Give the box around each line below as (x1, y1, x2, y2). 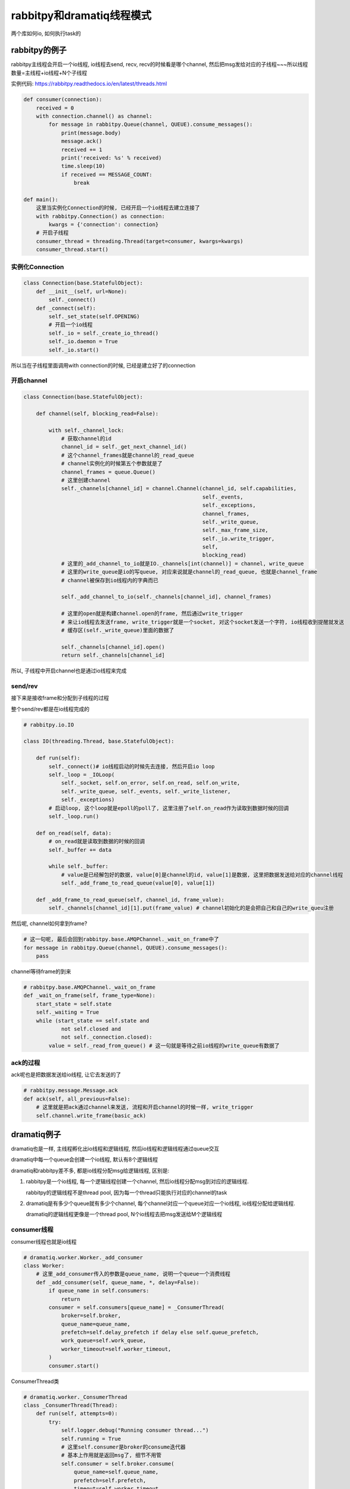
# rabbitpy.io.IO (23, 721, 74, 728)
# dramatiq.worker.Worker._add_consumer (23, 1254, 143, 1261)
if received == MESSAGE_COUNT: (61, 171, 153, 178)
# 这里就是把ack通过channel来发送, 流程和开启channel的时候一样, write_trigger (36, 1104, 254, 1111)
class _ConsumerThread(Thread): (23, 1402, 118, 1409)
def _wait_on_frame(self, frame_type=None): (23, 992, 156, 999)
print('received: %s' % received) (61, 154, 162, 161)
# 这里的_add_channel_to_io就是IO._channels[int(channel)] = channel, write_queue (61, 560, 304, 567)
